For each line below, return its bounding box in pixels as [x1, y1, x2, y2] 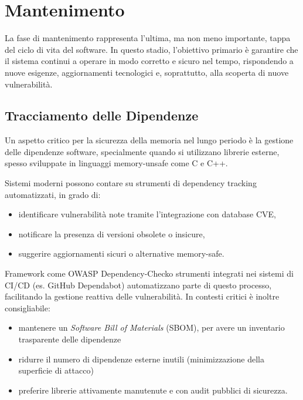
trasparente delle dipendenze [18, 333, 121, 345]
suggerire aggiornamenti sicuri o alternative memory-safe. [18, 247, 224, 260]
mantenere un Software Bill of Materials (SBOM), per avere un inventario [18, 321, 285, 334]
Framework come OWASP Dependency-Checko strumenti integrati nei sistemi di [5, 267, 294, 280]
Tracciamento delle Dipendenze [5, 106, 199, 125]
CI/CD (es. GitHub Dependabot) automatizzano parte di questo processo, [5, 278, 272, 291]
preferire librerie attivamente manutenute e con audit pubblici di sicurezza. [18, 384, 288, 396]
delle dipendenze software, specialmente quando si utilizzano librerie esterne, [5, 145, 280, 157]
